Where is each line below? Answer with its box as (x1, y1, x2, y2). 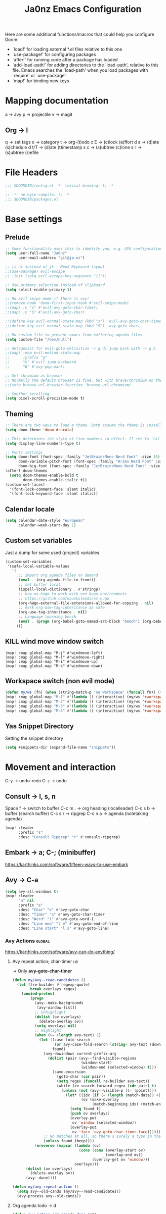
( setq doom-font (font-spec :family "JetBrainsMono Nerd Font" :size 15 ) (5, 455, 161, 459)
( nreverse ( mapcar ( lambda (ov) (34, 1143, 101, 1148)
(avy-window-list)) (37, 1005, 77, 1010)
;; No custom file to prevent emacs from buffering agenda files (5, 332, 142, 337)
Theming (5, 409, 34, 418)
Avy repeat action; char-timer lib (12, 958, 78, 964)
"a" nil (18, 898, 35, 903)
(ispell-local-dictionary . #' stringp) (18, 587, 100, 592)
